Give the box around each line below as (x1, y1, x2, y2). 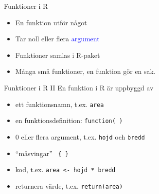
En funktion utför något (15, 17, 87, 27)
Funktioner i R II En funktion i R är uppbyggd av (4, 82, 154, 92)
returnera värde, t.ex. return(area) (15, 180, 123, 191)
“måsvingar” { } (15, 148, 69, 158)
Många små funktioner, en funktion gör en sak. (15, 66, 156, 76)
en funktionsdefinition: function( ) (15, 115, 123, 125)
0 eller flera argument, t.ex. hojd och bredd (15, 131, 145, 141)
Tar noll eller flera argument (15, 34, 100, 44)
